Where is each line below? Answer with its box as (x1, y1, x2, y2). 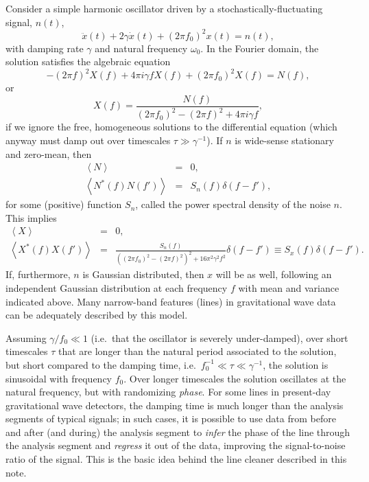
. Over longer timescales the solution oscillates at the (123, 371, 346, 385)
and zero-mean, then (5, 146, 92, 161)
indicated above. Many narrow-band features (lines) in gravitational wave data (5, 294, 336, 308)
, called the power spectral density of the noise (135, 197, 331, 211)
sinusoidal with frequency (5, 371, 112, 385)
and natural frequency (95, 41, 188, 55)
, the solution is (263, 357, 329, 371)
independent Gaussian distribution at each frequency (5, 280, 228, 295)
